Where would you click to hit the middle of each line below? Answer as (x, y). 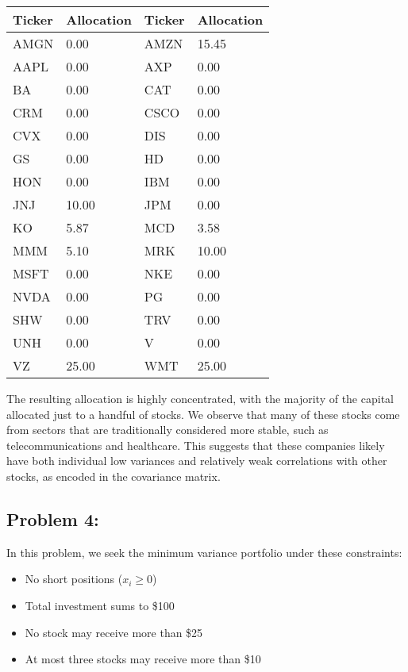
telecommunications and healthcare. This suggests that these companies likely (196, 445)
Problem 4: (53, 518)
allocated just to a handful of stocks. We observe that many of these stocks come (203, 414)
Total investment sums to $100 (100, 605)
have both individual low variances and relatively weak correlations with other (197, 461)
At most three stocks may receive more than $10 (143, 659)
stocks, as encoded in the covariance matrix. (114, 476)
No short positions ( (74, 579)
